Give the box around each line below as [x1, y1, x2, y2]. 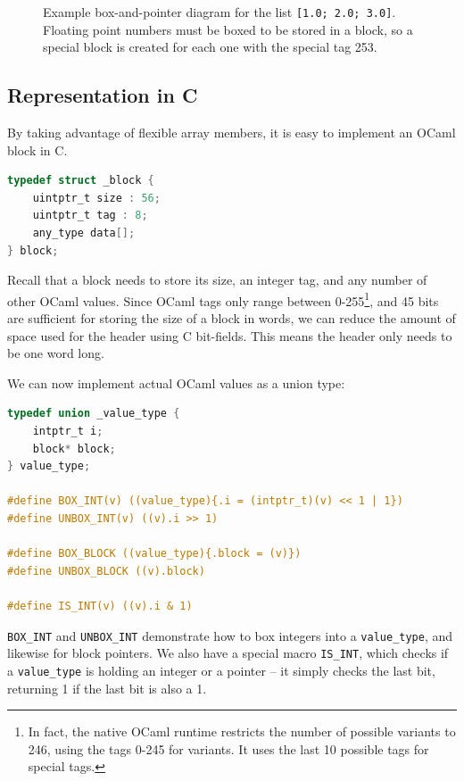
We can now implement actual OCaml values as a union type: [7, 373, 345, 392]
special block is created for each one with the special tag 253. [43, 37, 377, 56]
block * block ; [32, 442, 116, 455]
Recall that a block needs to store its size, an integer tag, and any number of [7, 270, 427, 289]
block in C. [7, 140, 68, 159]
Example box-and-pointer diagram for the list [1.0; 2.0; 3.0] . [43, 3, 396, 21]
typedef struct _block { [7, 174, 154, 187]
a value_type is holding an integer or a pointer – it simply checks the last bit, [7, 661, 435, 679]
